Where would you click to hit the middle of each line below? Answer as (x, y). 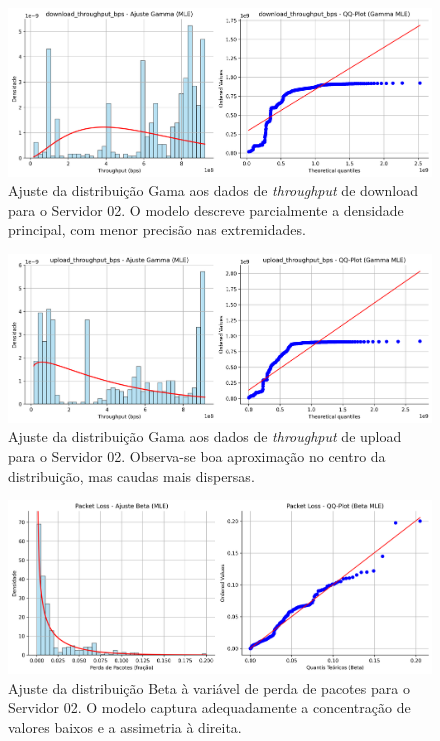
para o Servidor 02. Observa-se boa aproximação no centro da (197, 455)
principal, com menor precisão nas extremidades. (157, 229)
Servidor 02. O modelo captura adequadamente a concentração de (209, 707)
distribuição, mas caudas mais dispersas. (131, 475)
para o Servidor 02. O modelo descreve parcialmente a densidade (206, 209)
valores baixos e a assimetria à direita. (125, 726)
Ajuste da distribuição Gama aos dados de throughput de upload (205, 436)
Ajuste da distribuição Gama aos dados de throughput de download (213, 190)
